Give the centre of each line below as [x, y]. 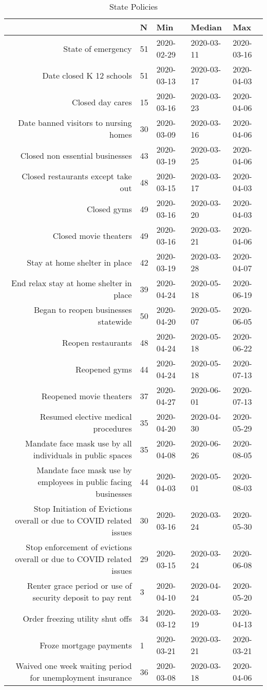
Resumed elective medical [86, 416]
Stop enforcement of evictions [79, 547]
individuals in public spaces [82, 455]
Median [206, 27]
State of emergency [98, 48]
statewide [115, 321]
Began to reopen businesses [83, 310]
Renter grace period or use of [79, 585]
